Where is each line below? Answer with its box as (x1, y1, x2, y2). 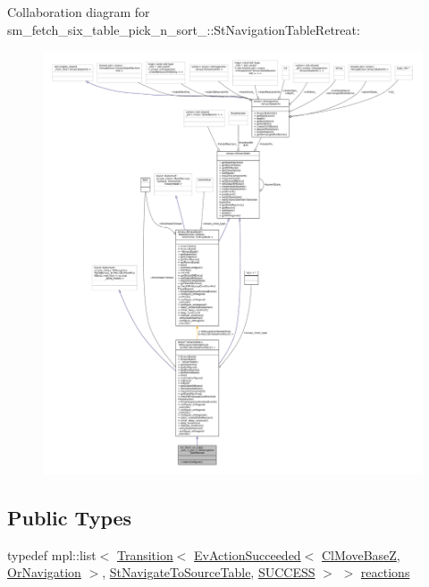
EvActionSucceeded (194, 545, 301, 564)
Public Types (7, 503, 132, 531)
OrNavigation (7, 563, 81, 582)
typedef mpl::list (7, 545, 97, 564)
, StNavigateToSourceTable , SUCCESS (102, 563, 315, 582)
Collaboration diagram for (7, 3, 150, 21)
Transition (116, 545, 173, 564)
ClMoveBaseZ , (321, 545, 400, 564)
